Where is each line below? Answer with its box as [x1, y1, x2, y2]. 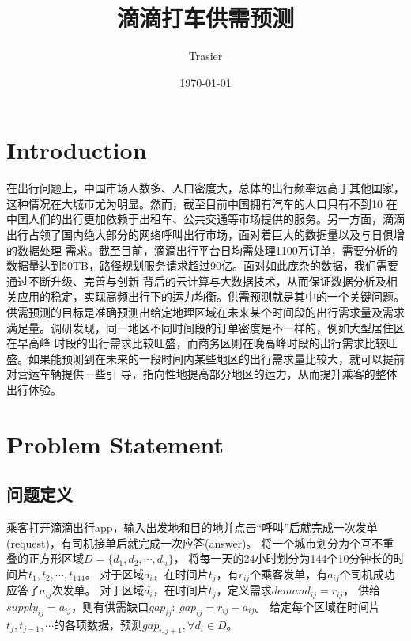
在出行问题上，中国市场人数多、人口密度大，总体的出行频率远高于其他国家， [6, 180, 405, 196]
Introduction [6, 134, 147, 166]
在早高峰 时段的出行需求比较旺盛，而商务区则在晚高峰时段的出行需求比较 [6, 335, 386, 351]
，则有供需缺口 [71, 597, 149, 614]
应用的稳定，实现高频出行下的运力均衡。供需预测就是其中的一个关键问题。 [17, 288, 405, 305]
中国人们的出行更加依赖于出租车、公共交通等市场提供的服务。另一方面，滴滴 [6, 211, 405, 227]
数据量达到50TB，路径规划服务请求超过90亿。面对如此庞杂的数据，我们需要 [6, 257, 399, 274]
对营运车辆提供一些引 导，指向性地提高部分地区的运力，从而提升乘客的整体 [6, 366, 398, 382]
